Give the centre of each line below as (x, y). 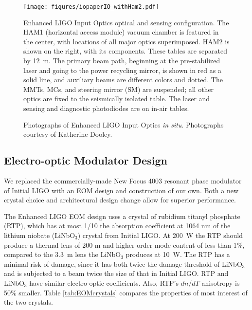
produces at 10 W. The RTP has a (178, 254)
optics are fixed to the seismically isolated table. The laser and (117, 99)
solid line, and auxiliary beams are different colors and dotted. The (123, 80)
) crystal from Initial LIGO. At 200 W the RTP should (160, 235)
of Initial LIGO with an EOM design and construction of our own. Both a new (121, 190)
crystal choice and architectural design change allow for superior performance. (120, 200)
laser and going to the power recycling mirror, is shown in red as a (122, 70)
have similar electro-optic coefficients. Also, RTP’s (104, 283)
